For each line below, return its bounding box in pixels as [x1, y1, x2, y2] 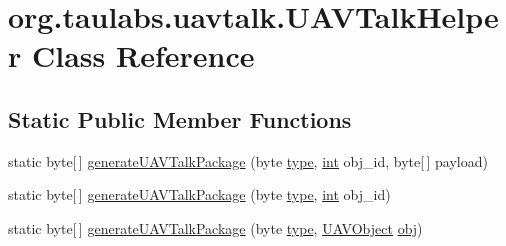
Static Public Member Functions [8, 103, 352, 134]
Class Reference [31, 35, 255, 76]
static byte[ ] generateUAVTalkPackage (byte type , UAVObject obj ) [8, 217, 423, 238]
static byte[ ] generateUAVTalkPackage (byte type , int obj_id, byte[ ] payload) [8, 150, 488, 171]
